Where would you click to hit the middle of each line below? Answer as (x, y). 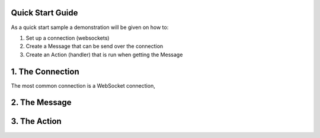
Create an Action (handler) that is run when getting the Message (104, 54)
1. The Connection (45, 71)
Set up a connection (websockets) (68, 38)
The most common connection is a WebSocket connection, (83, 85)
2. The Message (41, 103)
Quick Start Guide (44, 13)
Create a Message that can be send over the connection (95, 46)
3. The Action (36, 121)
